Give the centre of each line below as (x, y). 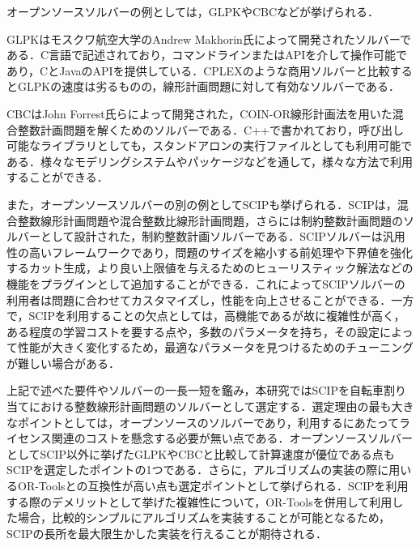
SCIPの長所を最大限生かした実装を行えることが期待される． (167, 533)
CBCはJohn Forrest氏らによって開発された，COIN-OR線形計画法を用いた (199, 113)
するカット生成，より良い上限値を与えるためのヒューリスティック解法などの (210, 268)
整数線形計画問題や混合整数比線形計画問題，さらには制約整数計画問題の (210, 220)
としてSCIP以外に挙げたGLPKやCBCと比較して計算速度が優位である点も (201, 453)
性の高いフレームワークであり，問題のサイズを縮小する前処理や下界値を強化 (210, 252)
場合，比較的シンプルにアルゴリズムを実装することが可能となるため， (204, 517)
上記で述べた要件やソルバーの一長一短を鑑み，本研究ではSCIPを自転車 (195, 390)
